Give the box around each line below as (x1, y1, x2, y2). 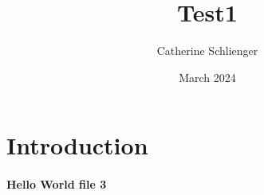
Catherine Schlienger (156, 42, 258, 59)
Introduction (6, 129, 148, 162)
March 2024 (179, 68, 236, 85)
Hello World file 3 (6, 176, 107, 193)
